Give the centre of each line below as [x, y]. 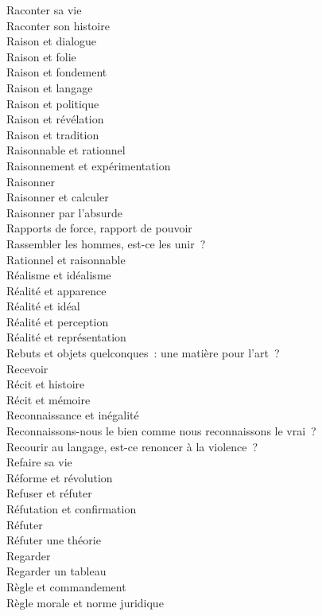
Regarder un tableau [56, 571]
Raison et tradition [53, 134]
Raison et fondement [57, 72]
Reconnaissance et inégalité [73, 415]
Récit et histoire [46, 384]
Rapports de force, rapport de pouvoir [99, 228]
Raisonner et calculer [58, 197]
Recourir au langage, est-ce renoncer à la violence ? [132, 446]
